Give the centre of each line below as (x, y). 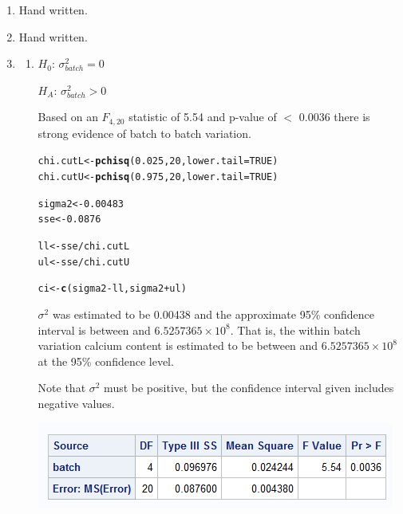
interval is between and (94, 330)
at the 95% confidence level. (106, 361)
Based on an (68, 117)
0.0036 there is (334, 117)
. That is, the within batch (295, 330)
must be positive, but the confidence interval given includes (249, 388)
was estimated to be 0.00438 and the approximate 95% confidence (213, 314)
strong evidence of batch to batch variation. (144, 133)
